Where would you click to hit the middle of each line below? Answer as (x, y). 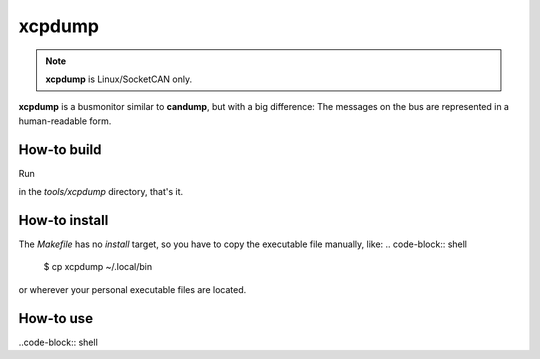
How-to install (63, 220)
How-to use (56, 318)
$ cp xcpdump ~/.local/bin (98, 267)
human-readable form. (65, 121)
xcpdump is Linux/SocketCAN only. (119, 79)
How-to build (60, 149)
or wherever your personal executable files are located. (132, 289)
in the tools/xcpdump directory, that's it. (101, 192)
